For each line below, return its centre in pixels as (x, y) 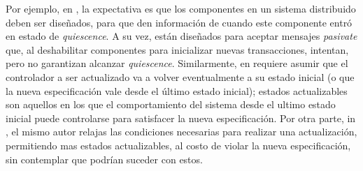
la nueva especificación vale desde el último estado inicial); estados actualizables (177, 90)
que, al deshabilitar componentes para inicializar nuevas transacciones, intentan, (177, 49)
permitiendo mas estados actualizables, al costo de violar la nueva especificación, (178, 145)
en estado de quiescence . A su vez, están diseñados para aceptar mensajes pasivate (181, 36)
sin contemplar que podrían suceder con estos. (104, 159)
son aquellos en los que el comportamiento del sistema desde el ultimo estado (171, 104)
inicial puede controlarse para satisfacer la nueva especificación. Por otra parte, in (181, 118)
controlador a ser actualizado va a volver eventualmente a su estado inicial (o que (180, 76)
